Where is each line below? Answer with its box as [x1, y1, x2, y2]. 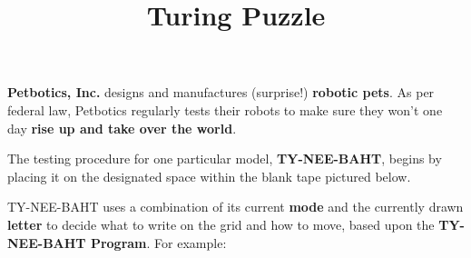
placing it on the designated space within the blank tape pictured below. [7, 166, 411, 185]
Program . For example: [90, 233, 227, 252]
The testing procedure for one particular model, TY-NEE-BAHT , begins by [7, 149, 442, 168]
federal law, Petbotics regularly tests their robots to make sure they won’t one [7, 100, 443, 119]
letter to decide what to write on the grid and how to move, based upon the [7, 214, 435, 233]
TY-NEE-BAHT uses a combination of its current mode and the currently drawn [7, 197, 464, 216]
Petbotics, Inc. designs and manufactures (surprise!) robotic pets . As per [7, 83, 435, 102]
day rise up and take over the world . [7, 118, 237, 137]
